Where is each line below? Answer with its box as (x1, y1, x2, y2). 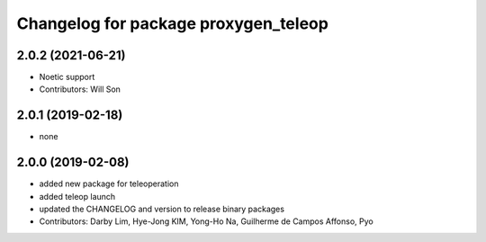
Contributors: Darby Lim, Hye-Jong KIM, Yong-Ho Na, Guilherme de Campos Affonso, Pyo (39, 216, 373, 227)
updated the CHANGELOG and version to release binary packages (39, 203, 285, 215)
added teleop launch (39, 191, 116, 202)
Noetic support (39, 72, 95, 83)
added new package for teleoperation (39, 178, 179, 189)
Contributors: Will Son (39, 84, 121, 94)
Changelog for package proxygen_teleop (16, 13, 328, 33)
